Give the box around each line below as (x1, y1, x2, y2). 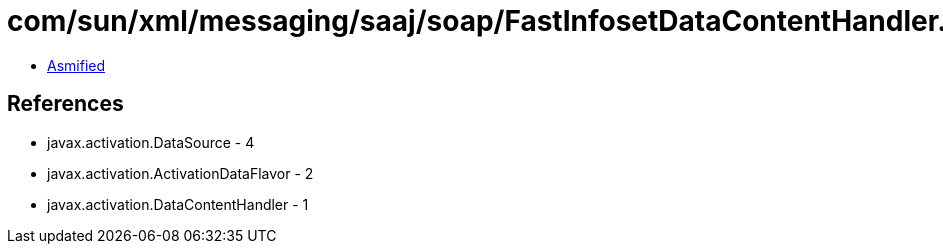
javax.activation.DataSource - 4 (47, 133, 255, 151)
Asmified (47, 56, 106, 74)
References (7, 91, 124, 117)
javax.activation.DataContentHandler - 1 (47, 195, 309, 213)
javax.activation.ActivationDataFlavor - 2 (47, 164, 314, 182)
